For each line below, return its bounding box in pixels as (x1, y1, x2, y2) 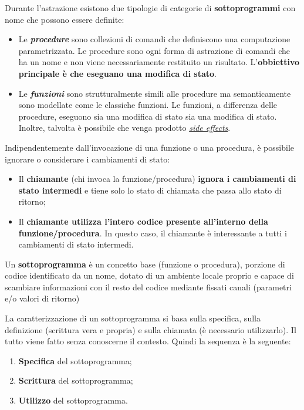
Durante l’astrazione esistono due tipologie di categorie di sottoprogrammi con (5, 2, 296, 13)
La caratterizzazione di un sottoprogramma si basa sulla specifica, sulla (5, 312, 261, 324)
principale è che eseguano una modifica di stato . (18, 67, 217, 79)
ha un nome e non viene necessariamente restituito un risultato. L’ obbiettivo (18, 56, 300, 68)
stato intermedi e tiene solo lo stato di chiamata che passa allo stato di (18, 184, 282, 196)
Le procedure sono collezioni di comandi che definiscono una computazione (18, 33, 291, 45)
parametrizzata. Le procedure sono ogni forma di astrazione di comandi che (18, 44, 290, 56)
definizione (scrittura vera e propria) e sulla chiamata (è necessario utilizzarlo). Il (5, 323, 296, 336)
